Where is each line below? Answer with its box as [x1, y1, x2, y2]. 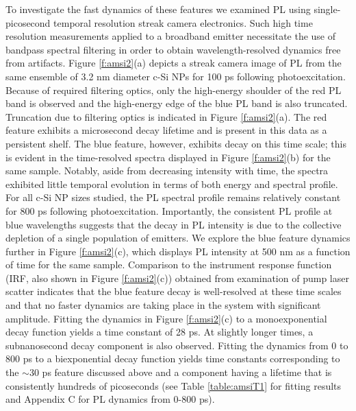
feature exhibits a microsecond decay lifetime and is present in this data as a [5, 123, 327, 137]
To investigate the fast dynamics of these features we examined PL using [5, 2, 311, 16]
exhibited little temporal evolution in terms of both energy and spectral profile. [5, 176, 338, 191]
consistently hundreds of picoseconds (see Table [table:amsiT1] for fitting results [5, 378, 342, 392]
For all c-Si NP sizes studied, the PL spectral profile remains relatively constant [5, 190, 341, 204]
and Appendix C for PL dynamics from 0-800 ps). [5, 392, 215, 406]
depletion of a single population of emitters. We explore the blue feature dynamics [5, 231, 351, 245]
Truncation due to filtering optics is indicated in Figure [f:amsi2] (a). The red [5, 109, 327, 124]
